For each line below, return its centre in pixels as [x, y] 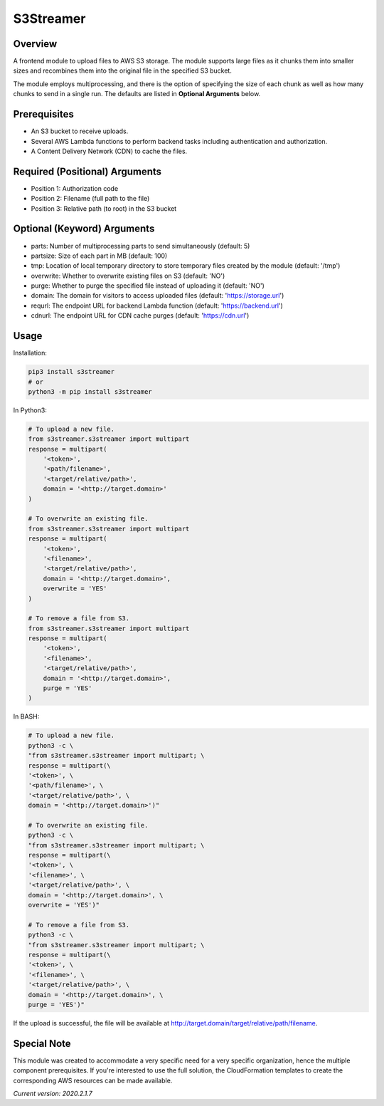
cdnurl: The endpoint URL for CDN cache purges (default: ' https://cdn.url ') [140, 315]
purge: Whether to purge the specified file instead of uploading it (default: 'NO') [148, 286]
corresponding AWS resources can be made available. [93, 1080]
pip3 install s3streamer [71, 372]
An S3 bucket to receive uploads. [80, 131]
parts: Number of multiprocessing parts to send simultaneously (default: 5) [140, 246]
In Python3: [30, 410]
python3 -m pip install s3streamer [90, 391]
